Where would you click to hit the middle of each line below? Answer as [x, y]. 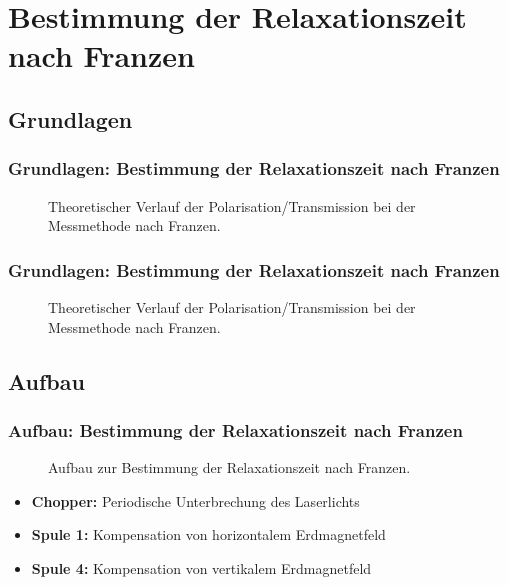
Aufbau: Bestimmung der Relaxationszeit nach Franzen [235, 429]
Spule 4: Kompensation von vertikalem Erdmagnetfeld [201, 567]
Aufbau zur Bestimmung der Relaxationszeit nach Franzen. [229, 467]
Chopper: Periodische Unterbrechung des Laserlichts [195, 500]
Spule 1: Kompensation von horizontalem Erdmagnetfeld [208, 534]
